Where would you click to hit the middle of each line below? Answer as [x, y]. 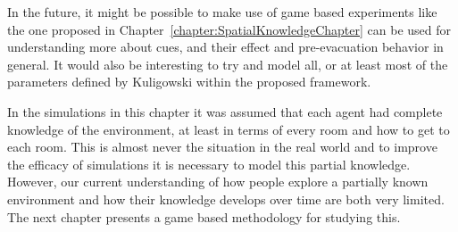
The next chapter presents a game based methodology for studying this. [204, 216]
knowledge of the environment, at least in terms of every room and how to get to [229, 129]
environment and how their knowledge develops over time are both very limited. [226, 199]
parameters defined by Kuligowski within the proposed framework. [189, 82]
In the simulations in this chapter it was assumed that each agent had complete [225, 111]
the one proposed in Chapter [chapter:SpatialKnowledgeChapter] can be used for [229, 29]
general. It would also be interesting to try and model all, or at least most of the [228, 64]
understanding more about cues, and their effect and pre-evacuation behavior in [225, 47]
